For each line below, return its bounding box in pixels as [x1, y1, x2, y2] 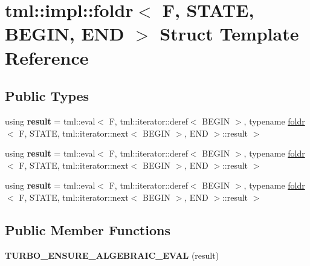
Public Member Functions [5, 220, 170, 239]
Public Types [5, 86, 89, 105]
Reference [5, 45, 89, 70]
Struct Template [160, 21, 299, 46]
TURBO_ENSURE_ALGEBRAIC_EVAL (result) [5, 248, 219, 261]
